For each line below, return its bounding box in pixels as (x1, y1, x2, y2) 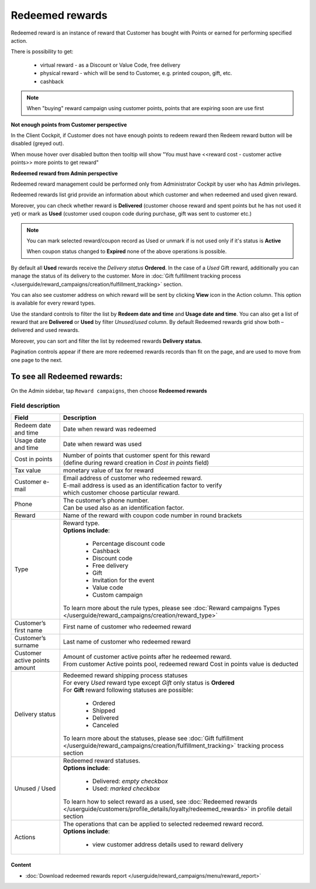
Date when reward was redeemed (63, 425, 156, 433)
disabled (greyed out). (11, 140, 64, 147)
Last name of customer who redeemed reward (63, 637, 191, 645)
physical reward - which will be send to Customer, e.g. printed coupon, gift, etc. (40, 70, 232, 77)
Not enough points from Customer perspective (11, 121, 127, 128)
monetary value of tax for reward (63, 466, 154, 474)
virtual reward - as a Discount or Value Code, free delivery (40, 61, 181, 69)
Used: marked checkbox (92, 784, 160, 792)
